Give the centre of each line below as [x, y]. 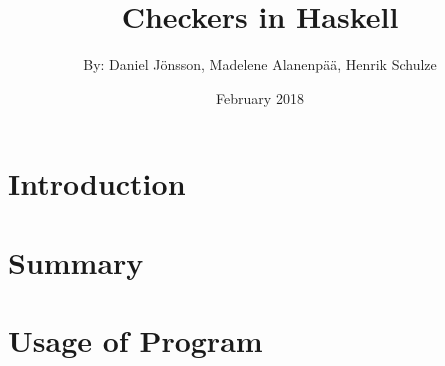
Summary [76, 261]
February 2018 [260, 97]
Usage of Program [135, 340]
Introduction [97, 183]
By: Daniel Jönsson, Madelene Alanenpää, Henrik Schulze [260, 64]
